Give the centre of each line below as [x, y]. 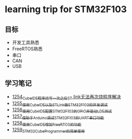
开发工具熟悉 [25, 42]
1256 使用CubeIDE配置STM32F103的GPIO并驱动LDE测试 [62, 110]
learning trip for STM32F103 [66, 9]
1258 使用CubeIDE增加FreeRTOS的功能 [47, 124]
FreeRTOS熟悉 [27, 49]
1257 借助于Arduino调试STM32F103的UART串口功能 [58, 117]
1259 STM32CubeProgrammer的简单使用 [48, 130]
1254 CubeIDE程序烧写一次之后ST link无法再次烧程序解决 [67, 97]
